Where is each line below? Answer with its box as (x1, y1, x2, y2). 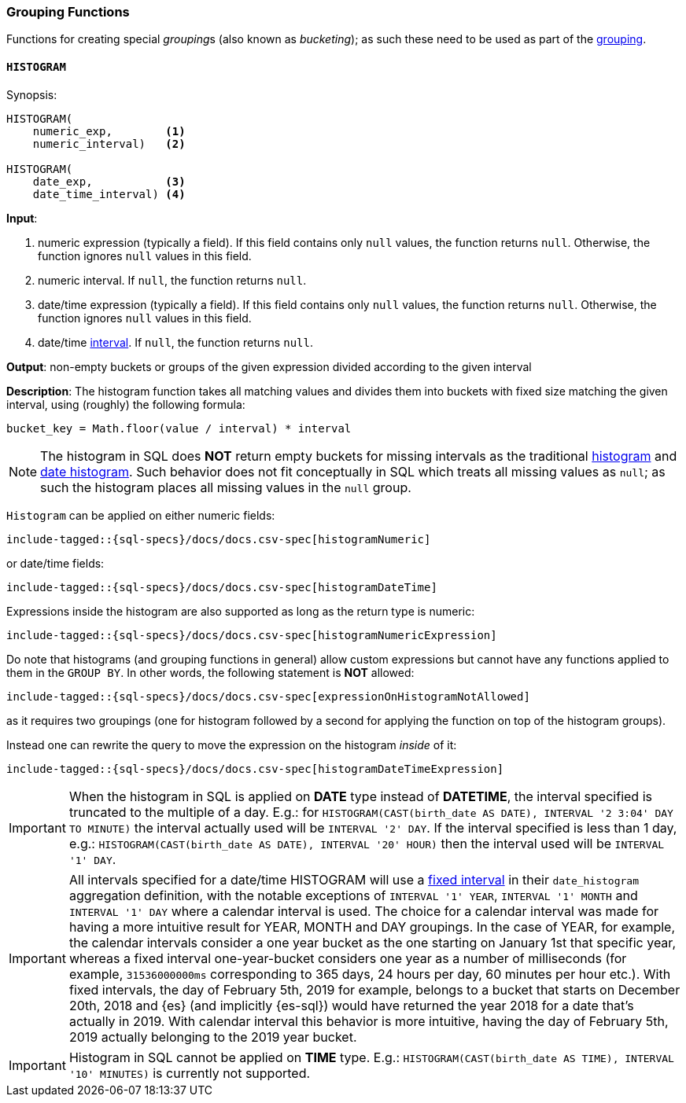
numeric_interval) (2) (32, 137, 186, 150)
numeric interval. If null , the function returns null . (38, 273, 307, 287)
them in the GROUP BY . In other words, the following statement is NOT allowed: (6, 665, 415, 679)
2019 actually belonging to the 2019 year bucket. (68, 1028, 357, 1045)
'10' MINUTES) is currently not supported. (68, 1064, 311, 1081)
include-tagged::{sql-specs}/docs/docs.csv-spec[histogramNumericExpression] (6, 628, 497, 642)
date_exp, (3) (32, 175, 186, 188)
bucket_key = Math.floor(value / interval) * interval (6, 421, 352, 435)
